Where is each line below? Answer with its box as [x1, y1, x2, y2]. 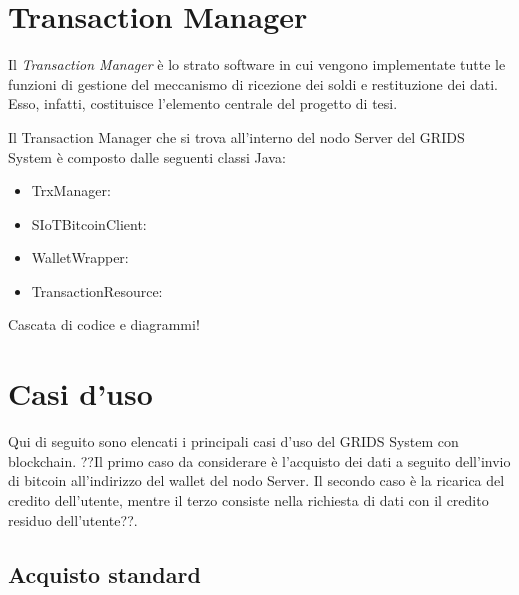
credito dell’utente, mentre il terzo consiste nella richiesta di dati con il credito [8, 489, 489, 510]
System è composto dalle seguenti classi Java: [8, 146, 286, 167]
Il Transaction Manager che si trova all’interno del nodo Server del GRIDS [8, 126, 465, 147]
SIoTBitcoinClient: [31, 213, 147, 234]
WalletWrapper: [31, 247, 129, 268]
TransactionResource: [31, 280, 163, 301]
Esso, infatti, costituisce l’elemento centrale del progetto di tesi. [8, 93, 398, 114]
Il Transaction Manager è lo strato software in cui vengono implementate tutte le [8, 54, 506, 75]
